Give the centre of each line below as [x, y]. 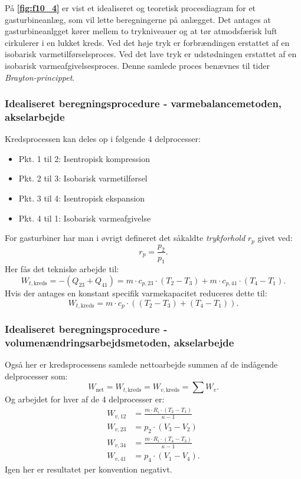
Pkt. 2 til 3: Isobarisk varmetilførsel [83, 178]
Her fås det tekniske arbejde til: [62, 269]
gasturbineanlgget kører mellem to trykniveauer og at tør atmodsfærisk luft [141, 31]
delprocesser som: [36, 376]
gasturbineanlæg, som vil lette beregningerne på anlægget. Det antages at [138, 19]
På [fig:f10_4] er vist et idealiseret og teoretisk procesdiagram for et [130, 8]
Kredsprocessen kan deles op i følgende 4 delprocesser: [103, 139]
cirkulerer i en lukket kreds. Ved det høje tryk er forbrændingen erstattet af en [147, 42]
